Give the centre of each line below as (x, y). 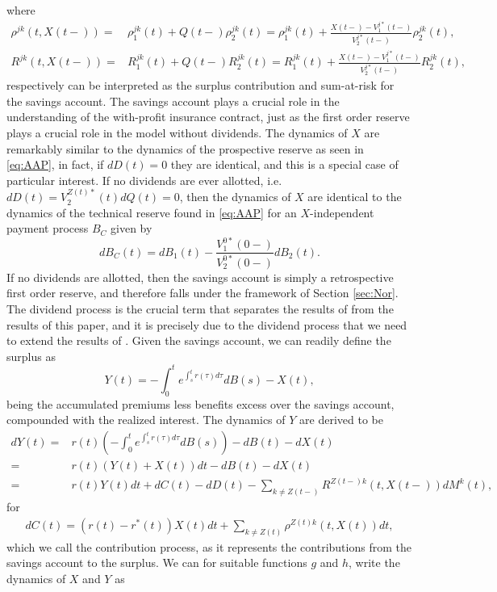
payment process (48, 228)
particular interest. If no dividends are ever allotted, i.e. (144, 180)
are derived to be (341, 420)
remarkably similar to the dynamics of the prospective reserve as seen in (185, 148)
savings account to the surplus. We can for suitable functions (157, 563)
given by (132, 228)
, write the (374, 563)
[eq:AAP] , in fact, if (55, 164)
